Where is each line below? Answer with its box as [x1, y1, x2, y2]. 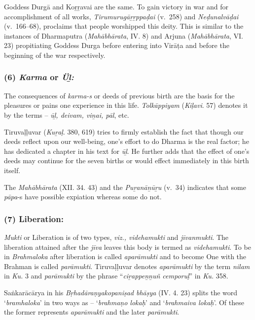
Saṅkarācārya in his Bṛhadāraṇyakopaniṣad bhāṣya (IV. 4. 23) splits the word [4, 287, 238, 297]
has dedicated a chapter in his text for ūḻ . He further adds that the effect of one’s [4, 145, 250, 156]
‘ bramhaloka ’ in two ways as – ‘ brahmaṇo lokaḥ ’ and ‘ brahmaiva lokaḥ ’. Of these [4, 297, 244, 307]
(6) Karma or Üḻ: [4, 71, 74, 83]
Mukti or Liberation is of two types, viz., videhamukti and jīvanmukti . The [4, 231, 229, 242]
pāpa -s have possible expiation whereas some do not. [4, 191, 162, 202]
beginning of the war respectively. [4, 49, 106, 60]
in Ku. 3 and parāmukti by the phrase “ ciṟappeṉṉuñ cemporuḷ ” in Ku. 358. [4, 271, 228, 281]
